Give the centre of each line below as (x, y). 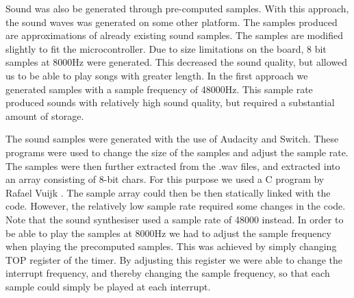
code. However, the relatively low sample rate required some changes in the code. (176, 206)
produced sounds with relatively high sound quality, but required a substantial (170, 102)
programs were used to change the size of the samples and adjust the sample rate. (177, 152)
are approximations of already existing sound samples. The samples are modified (175, 35)
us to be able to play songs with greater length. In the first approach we (157, 75)
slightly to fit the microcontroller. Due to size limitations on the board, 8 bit (166, 48)
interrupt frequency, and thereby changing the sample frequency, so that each (168, 273)
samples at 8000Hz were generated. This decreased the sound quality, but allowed (177, 62)
